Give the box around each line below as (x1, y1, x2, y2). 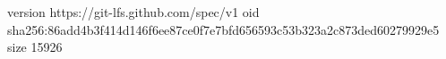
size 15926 (7, 38, 63, 56)
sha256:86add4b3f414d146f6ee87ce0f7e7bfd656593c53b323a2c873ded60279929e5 (7, 20, 440, 38)
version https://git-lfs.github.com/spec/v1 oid (7, 3, 260, 21)
